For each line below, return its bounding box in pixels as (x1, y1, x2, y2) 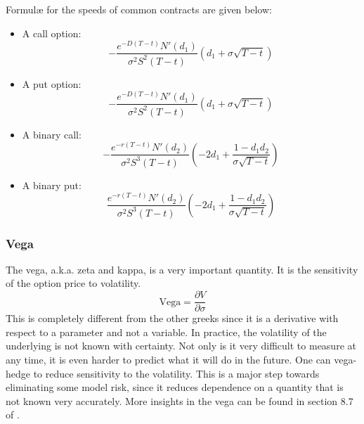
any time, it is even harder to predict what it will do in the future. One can (6, 352, 331, 366)
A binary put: (22, 177, 82, 192)
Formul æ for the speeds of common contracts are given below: (6, 2, 272, 16)
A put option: (22, 76, 82, 91)
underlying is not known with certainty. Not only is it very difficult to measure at (6, 338, 356, 353)
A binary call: (22, 127, 82, 141)
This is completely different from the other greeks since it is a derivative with (6, 311, 339, 326)
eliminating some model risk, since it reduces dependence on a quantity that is (6, 380, 344, 394)
